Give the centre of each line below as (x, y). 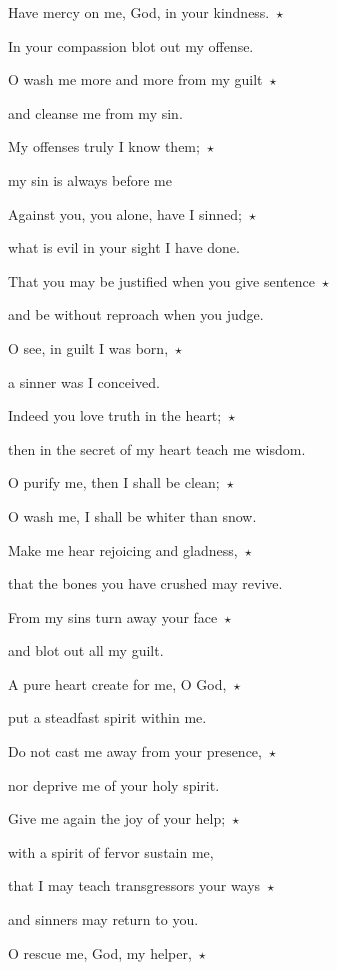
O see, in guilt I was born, (88, 347)
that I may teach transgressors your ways (134, 885)
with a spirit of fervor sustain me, (111, 851)
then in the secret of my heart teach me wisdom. (157, 448)
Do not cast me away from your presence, (135, 751)
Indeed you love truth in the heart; (115, 415)
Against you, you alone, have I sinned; (125, 213)
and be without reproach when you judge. (136, 314)
